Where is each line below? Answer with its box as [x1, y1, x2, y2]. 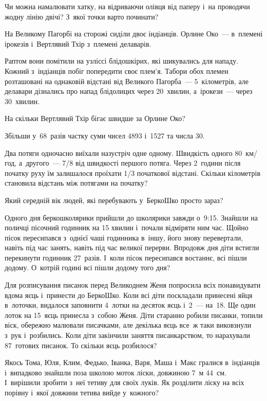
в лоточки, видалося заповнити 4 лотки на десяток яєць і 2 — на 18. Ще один [5, 299, 256, 310]
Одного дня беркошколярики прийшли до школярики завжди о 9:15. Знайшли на [5, 212, 258, 223]
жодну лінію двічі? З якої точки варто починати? [5, 11, 159, 22]
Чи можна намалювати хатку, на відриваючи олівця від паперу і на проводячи [5, 1, 250, 11]
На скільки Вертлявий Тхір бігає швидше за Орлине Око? [5, 113, 185, 124]
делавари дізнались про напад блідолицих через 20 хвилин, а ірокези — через [5, 86, 253, 96]
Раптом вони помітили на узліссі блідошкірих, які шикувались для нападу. [5, 55, 239, 66]
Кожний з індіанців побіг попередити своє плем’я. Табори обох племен [5, 65, 228, 76]
